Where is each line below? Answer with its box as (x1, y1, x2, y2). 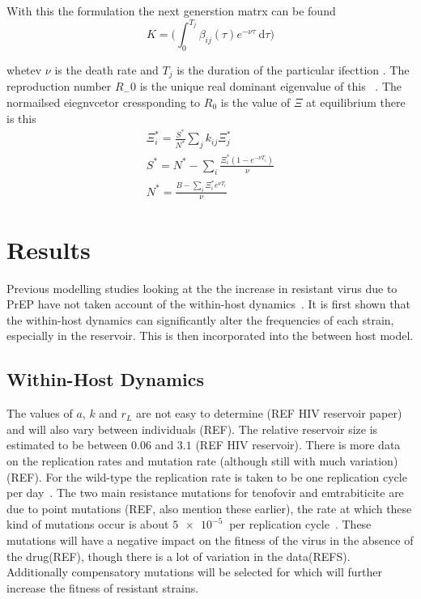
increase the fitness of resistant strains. (6, 579, 199, 596)
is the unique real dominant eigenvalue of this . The (139, 78, 402, 95)
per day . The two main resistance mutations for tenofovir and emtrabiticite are (6, 484, 404, 501)
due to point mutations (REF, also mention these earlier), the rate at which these (6, 499, 412, 516)
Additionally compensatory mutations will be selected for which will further (6, 563, 382, 580)
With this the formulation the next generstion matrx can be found (6, 2, 336, 19)
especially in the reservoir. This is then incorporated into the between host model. (6, 327, 414, 344)
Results (6, 232, 91, 266)
